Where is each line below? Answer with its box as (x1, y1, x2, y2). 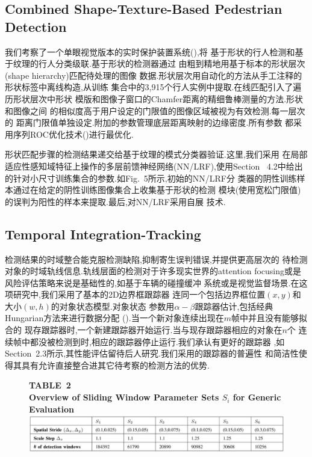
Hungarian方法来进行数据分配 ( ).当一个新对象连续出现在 (5, 311, 224, 324)
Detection (5, 17, 67, 35)
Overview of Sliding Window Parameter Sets (29, 391, 219, 403)
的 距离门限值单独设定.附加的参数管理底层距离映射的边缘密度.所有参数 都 (5, 116, 294, 129)
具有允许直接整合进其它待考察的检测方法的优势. (21, 358, 210, 371)
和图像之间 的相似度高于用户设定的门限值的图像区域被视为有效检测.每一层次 (5, 104, 305, 117)
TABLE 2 (29, 379, 71, 391)
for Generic (232, 391, 281, 403)
